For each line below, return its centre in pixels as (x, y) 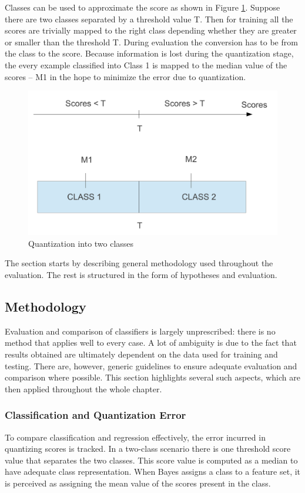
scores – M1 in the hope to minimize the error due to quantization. (125, 76)
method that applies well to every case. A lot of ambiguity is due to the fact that (151, 343)
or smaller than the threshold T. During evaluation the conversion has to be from (151, 42)
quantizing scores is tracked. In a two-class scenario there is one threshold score (148, 449)
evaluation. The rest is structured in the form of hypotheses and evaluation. (141, 275)
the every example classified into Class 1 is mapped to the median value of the (146, 64)
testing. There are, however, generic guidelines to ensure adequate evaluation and (151, 365)
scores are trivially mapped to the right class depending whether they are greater (151, 30)
